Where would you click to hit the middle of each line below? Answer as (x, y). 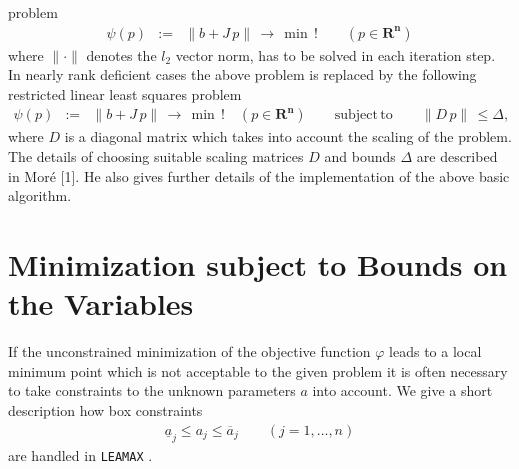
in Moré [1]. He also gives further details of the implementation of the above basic (259, 175)
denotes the (121, 54)
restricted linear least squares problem (125, 93)
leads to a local (435, 351)
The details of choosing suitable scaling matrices (156, 156)
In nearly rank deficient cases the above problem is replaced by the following (242, 74)
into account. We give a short (402, 390)
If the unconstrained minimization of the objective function (189, 351)
